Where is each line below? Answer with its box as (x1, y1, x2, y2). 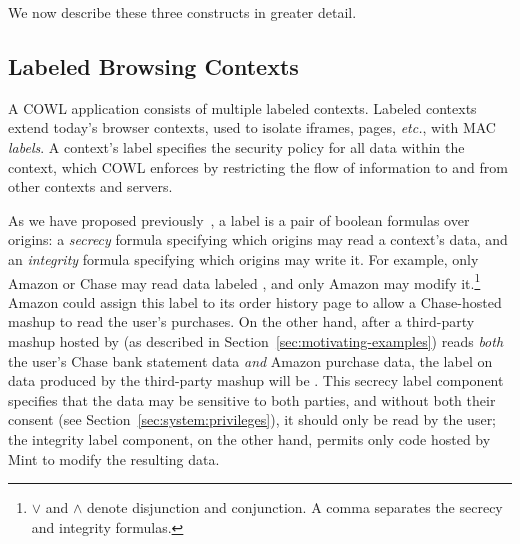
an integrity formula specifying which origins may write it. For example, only (8, 248, 479, 269)
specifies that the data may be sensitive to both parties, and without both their (8, 389, 496, 410)
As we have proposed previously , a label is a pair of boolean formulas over (8, 209, 470, 230)
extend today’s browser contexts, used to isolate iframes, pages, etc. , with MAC (8, 117, 496, 138)
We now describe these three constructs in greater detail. (8, 2, 357, 22)
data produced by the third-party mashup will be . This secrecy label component (8, 370, 504, 391)
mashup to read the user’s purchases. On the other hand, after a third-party (8, 311, 475, 332)
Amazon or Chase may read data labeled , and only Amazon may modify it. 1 (8, 269, 481, 293)
